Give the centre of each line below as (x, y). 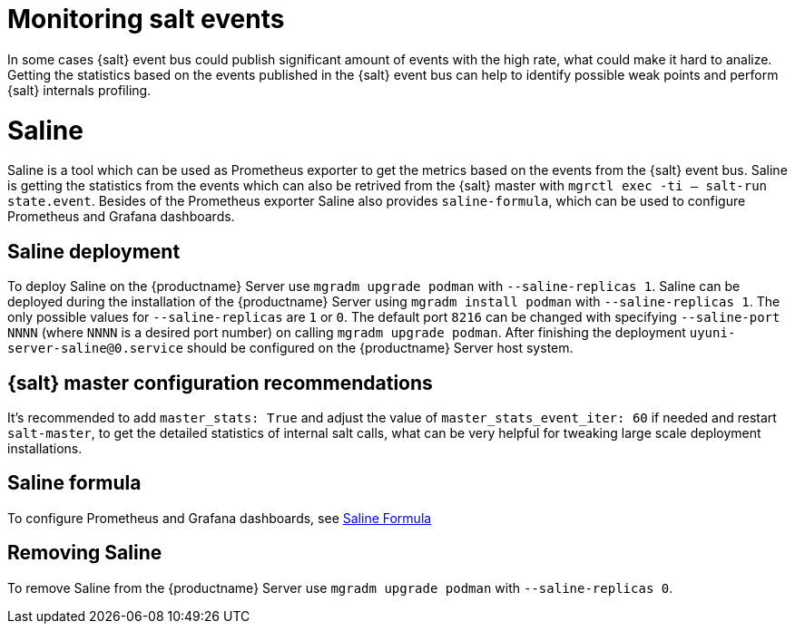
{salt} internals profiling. (79, 90)
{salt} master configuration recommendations (220, 383)
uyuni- (712, 333)
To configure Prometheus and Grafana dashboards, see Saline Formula (220, 518)
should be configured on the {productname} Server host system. (380, 348)
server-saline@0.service (95, 349)
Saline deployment (94, 251)
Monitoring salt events (146, 19)
